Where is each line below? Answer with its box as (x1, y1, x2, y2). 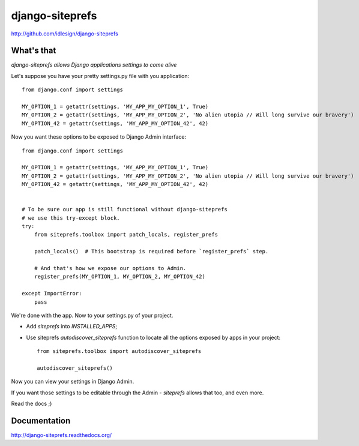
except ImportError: (22, 290, 82, 297)
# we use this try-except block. (22, 214, 120, 221)
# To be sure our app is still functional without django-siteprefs (22, 206, 228, 213)
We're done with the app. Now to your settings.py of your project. (11, 312, 173, 319)
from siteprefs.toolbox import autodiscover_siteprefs (37, 348, 202, 355)
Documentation (11, 415, 71, 426)
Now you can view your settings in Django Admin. (11, 378, 134, 385)
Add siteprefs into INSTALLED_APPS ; (26, 323, 118, 330)
